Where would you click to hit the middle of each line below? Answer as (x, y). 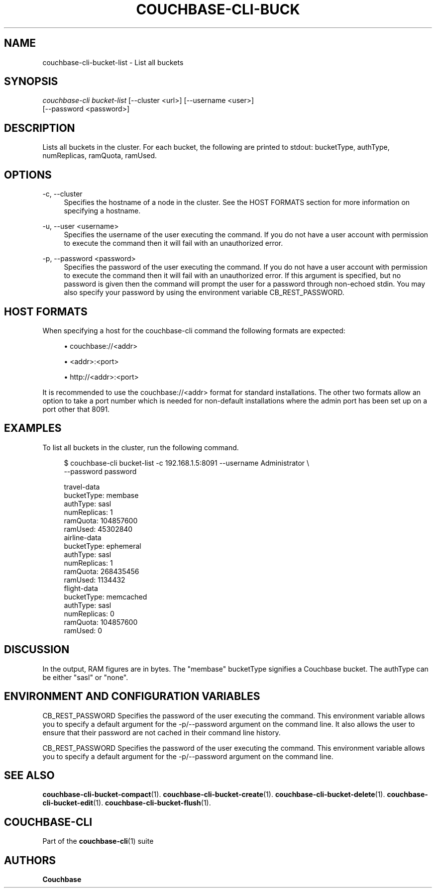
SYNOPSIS (31, 82)
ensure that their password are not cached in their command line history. (162, 732)
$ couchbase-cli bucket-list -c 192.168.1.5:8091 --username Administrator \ (187, 463)
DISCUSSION (37, 650)
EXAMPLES (33, 428)
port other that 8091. (76, 409)
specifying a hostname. (102, 211)
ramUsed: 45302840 (98, 529)
